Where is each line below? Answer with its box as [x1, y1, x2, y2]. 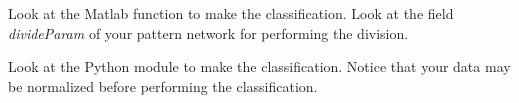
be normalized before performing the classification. [8, 75, 318, 96]
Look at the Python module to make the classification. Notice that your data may [8, 56, 511, 77]
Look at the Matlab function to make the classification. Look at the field [8, 3, 454, 23]
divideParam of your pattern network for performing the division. [8, 22, 409, 43]
